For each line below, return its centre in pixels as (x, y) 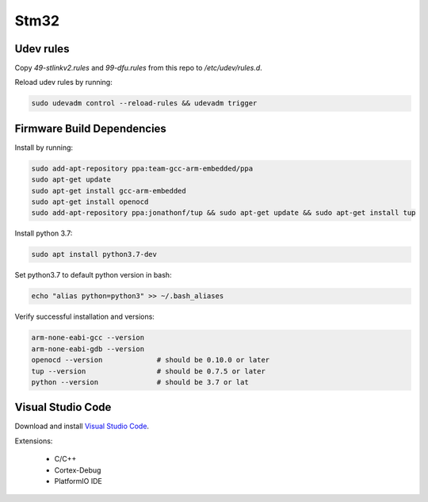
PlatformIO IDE (78, 481)
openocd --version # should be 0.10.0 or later (151, 360)
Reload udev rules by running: (63, 82)
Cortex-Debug (78, 470)
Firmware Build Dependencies (90, 128)
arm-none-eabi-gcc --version (88, 338)
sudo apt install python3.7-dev (94, 255)
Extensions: (34, 441)
